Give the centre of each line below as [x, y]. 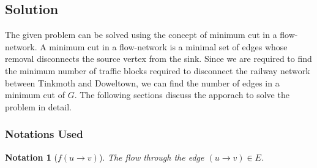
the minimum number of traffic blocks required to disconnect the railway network [158, 70]
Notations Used [44, 134]
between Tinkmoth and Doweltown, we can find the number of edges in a [142, 82]
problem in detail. [38, 106]
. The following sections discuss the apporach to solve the [182, 95]
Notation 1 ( [31, 157]
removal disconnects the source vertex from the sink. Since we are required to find [158, 59]
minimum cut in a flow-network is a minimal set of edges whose [168, 46]
